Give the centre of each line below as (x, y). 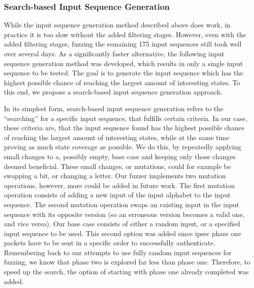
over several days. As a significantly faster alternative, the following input (114, 53)
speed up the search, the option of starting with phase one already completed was (127, 272)
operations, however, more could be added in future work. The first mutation (119, 185)
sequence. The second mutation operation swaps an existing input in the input (122, 204)
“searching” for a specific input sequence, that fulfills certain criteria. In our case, (126, 118)
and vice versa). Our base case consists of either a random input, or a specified (122, 224)
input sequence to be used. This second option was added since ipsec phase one (123, 233)
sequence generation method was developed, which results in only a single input (124, 63)
